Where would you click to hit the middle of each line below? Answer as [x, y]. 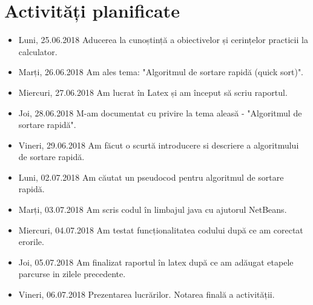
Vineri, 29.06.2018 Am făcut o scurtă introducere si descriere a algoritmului [159, 145]
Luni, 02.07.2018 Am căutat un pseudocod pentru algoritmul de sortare [151, 177]
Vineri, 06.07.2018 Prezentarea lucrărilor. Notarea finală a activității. [147, 294]
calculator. [38, 51]
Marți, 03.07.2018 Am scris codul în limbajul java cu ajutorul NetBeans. [153, 209]
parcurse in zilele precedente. [72, 274]
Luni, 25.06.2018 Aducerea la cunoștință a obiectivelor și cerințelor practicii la [163, 40]
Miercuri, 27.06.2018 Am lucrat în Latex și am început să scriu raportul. [153, 92]
